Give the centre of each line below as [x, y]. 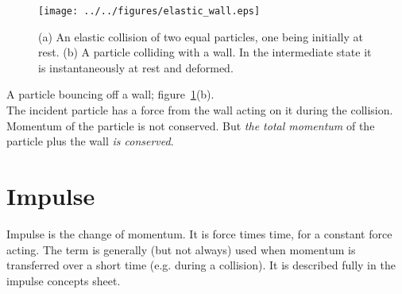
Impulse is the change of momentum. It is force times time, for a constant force [199, 233]
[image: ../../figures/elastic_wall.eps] [149, 11]
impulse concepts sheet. [64, 280]
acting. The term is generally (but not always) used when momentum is [181, 249]
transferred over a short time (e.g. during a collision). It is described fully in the [201, 265]
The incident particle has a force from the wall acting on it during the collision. [200, 110]
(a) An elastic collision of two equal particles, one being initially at [201, 36]
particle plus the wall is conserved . [90, 141]
